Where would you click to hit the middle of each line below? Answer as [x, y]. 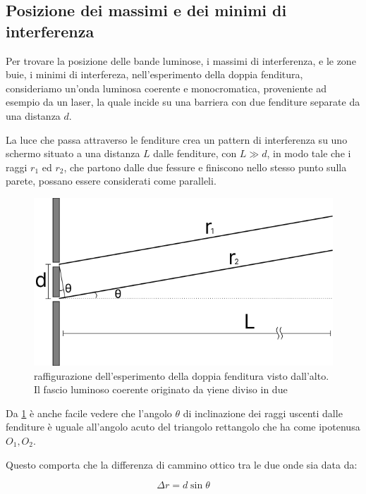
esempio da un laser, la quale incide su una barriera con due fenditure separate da [183, 102]
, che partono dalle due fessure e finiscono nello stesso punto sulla [205, 167]
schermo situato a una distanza [73, 153]
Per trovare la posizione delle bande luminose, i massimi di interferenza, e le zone [181, 60]
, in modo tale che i [309, 153]
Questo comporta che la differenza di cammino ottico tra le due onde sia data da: [182, 464]
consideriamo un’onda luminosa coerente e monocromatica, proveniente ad [166, 88]
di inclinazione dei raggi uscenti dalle [263, 413]
